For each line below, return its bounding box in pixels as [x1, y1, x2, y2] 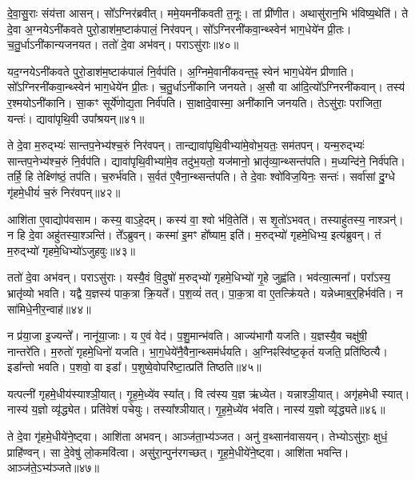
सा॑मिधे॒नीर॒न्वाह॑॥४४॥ [7, 300, 91, 317]
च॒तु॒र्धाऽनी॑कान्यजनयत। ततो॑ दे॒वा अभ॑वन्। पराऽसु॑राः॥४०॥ [7, 36, 239, 53]
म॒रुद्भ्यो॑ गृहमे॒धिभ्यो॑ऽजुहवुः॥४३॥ [7, 242, 136, 258]
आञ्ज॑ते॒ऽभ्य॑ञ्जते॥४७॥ [7, 459, 100, 476]
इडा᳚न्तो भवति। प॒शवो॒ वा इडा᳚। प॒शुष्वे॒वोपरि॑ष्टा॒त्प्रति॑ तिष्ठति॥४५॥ [7, 358, 261, 375]
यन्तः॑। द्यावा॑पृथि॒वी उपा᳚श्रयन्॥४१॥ [7, 110, 145, 126]
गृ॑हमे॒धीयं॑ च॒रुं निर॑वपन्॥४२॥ [7, 183, 121, 200]
